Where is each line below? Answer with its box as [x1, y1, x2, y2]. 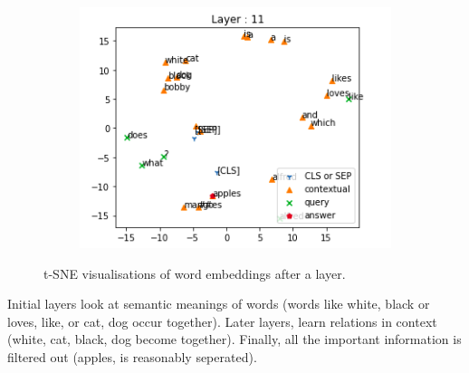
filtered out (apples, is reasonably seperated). [7, 347, 257, 366]
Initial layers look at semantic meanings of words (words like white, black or [7, 294, 430, 313]
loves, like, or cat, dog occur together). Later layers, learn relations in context [7, 311, 437, 330]
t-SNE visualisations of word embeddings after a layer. [43, 263, 346, 282]
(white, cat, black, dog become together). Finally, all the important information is [7, 330, 462, 349]
